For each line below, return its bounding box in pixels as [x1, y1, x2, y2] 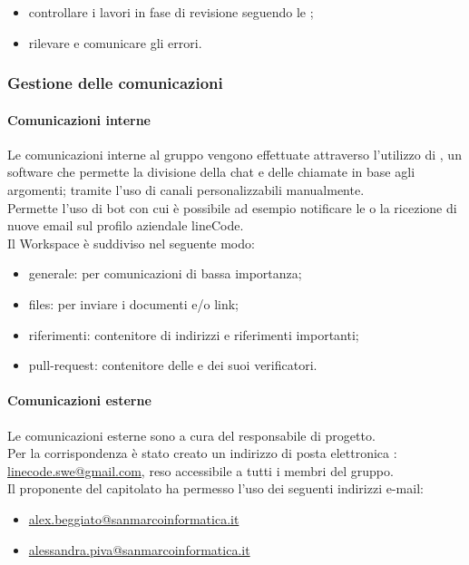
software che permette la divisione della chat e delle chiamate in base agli [7, 162, 415, 181]
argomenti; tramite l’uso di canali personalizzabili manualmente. [7, 180, 365, 200]
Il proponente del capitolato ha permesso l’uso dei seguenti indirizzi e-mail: [7, 479, 424, 498]
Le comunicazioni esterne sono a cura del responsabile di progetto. [7, 425, 376, 444]
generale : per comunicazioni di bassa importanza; [28, 264, 302, 283]
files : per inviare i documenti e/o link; [28, 294, 239, 313]
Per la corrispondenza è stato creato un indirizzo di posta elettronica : [7, 443, 397, 463]
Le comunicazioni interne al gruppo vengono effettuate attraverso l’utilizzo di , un [7, 144, 462, 163]
